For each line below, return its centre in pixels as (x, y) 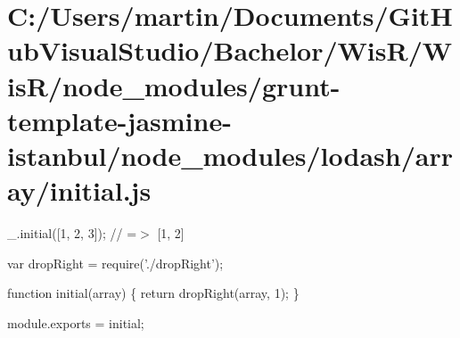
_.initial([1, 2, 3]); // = (72, 233)
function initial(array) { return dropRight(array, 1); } (153, 293)
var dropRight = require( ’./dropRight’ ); (115, 263)
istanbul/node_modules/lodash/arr (230, 155)
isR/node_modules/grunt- (174, 85)
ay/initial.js (79, 190)
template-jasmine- (119, 120)
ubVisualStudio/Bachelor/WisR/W (230, 50)
